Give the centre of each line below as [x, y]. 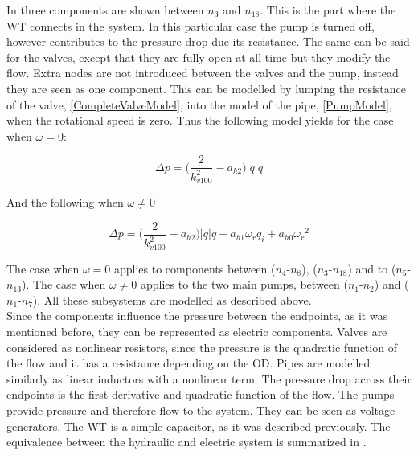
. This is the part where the [328, 10]
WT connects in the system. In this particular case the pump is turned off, [191, 25]
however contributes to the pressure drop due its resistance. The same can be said [208, 41]
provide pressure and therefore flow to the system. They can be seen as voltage [201, 410]
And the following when [65, 202]
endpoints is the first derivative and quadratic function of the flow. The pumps [201, 394]
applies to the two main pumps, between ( [244, 284]
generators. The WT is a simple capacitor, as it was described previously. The [199, 426]
